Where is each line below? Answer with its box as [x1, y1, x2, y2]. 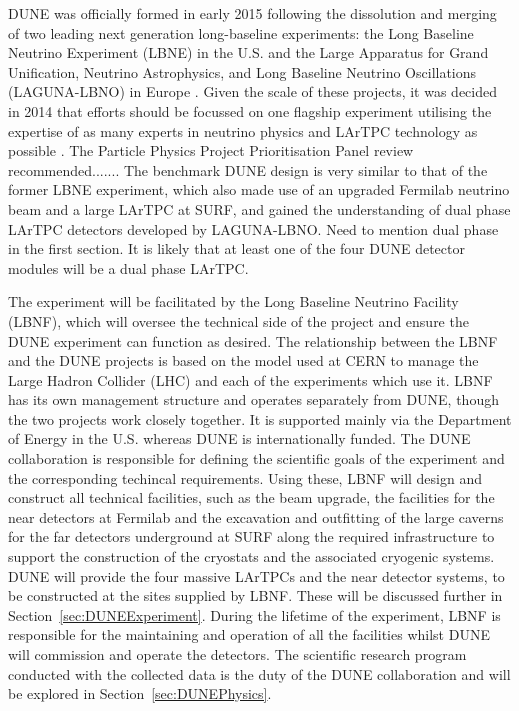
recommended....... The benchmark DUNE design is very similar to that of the [8, 159, 488, 180]
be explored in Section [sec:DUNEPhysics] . [8, 683, 272, 704]
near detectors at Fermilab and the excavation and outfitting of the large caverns [8, 506, 504, 527]
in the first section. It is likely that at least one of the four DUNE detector [8, 238, 465, 259]
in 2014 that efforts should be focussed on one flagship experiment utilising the [8, 100, 492, 121]
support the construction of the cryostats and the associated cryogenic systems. [8, 546, 495, 567]
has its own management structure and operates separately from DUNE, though [8, 389, 499, 410]
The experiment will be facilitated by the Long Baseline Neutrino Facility [8, 291, 459, 312]
